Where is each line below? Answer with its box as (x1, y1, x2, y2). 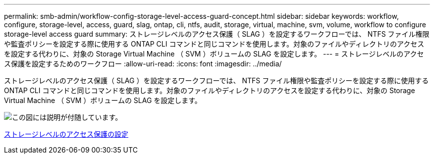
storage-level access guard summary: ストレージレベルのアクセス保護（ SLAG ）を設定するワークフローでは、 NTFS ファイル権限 (4, 30, 430, 38)
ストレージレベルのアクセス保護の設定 (4, 130, 129, 138)
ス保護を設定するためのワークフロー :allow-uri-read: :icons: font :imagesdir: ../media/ (4, 59, 282, 68)
